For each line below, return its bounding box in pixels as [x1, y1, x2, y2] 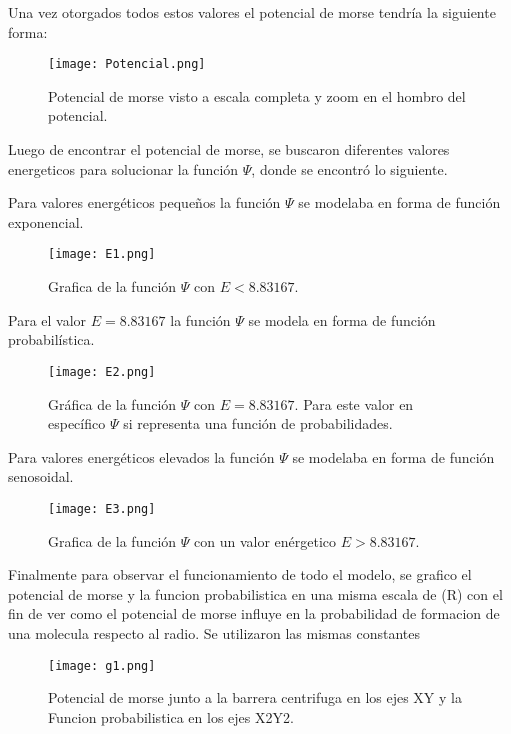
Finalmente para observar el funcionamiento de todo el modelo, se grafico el [8, 564, 472, 585]
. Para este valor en [294, 393, 414, 414]
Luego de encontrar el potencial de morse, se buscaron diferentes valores [8, 139, 450, 160]
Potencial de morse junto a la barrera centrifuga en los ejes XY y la [48, 687, 462, 708]
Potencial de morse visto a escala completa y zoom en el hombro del [48, 85, 466, 106]
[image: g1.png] [48, 658, 156, 673]
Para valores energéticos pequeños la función [8, 192, 281, 213]
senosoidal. [8, 466, 74, 487]
